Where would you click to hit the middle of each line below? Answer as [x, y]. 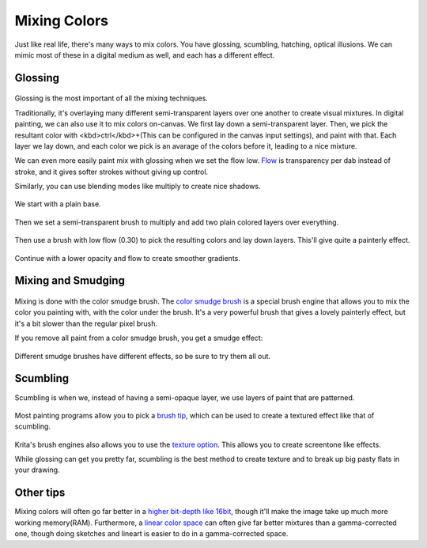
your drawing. [37, 470]
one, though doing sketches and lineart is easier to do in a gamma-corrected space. [151, 534]
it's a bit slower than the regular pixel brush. [86, 323]
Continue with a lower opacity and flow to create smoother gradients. [127, 258]
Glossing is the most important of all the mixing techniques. [111, 98]
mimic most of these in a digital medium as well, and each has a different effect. [145, 55]
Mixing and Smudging [70, 281]
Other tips [40, 493]
